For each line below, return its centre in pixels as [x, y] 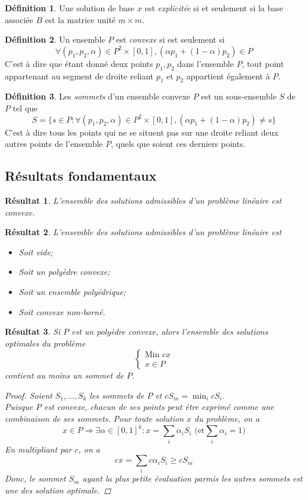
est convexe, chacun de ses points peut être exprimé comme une [159, 407]
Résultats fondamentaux [81, 176]
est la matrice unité [80, 19]
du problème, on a [227, 419]
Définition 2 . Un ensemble [55, 39]
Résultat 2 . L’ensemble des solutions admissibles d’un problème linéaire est [143, 232]
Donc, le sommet [36, 478]
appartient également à [228, 76]
